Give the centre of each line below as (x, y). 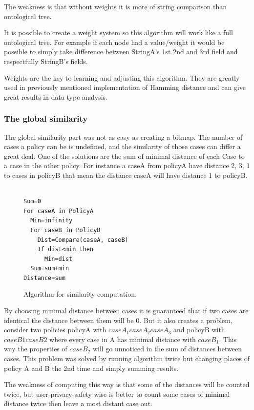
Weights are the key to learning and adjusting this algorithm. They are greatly (122, 77)
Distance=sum (44, 278)
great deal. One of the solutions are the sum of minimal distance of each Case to (124, 156)
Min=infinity (52, 221)
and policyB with (199, 330)
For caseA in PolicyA (59, 211)
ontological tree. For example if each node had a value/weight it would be (114, 42)
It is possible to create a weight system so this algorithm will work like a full (118, 32)
